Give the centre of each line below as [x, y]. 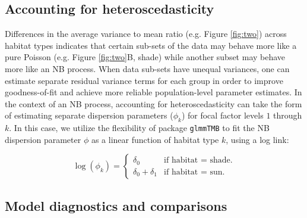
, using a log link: [257, 139]
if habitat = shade [197, 161]
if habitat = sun [193, 172]
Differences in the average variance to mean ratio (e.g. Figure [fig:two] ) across [146, 34]
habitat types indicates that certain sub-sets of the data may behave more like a [151, 45]
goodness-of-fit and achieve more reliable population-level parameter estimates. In [153, 92]
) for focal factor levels [222, 115]
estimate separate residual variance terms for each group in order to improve [144, 80]
